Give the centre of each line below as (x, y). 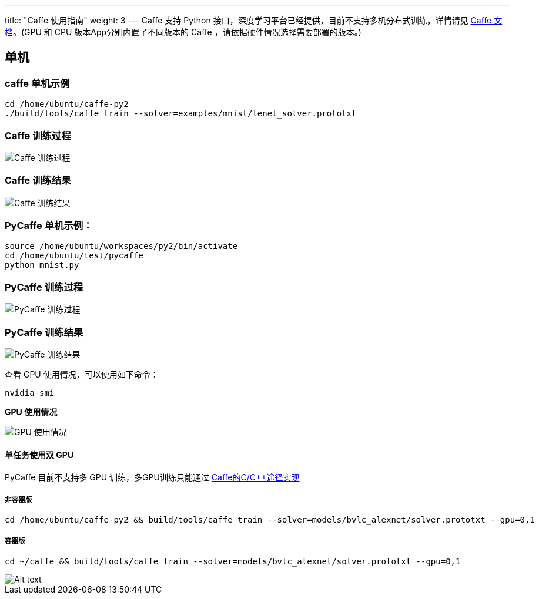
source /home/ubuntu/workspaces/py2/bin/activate (121, 246)
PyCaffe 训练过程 (44, 287)
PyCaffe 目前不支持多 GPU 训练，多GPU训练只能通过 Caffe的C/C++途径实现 (152, 477)
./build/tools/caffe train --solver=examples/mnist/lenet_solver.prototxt (181, 114)
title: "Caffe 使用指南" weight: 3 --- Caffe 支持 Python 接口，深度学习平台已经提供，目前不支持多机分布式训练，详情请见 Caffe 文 (254, 20)
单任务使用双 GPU (39, 455)
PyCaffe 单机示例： (49, 226)
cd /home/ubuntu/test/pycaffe (74, 256)
